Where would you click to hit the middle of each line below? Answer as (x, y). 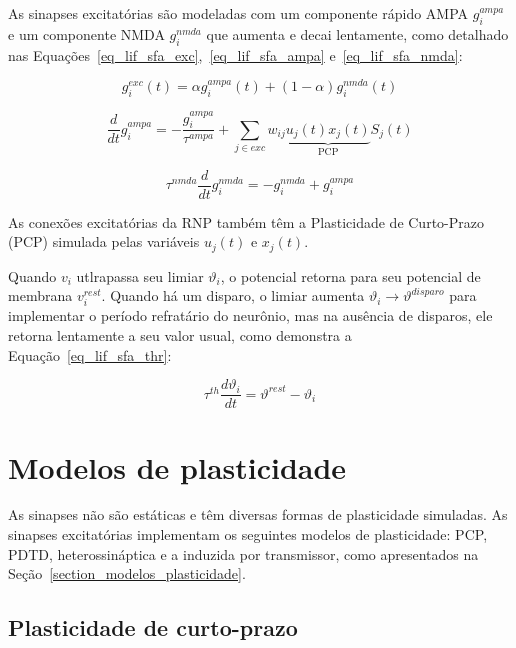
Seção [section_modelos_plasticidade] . (127, 573)
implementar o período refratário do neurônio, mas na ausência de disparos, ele (250, 315)
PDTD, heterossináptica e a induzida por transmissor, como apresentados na (243, 553)
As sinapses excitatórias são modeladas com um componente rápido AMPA (238, 13)
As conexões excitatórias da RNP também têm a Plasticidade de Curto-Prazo (246, 221)
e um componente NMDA (86, 33)
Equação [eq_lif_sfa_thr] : (90, 354)
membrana (40, 295)
